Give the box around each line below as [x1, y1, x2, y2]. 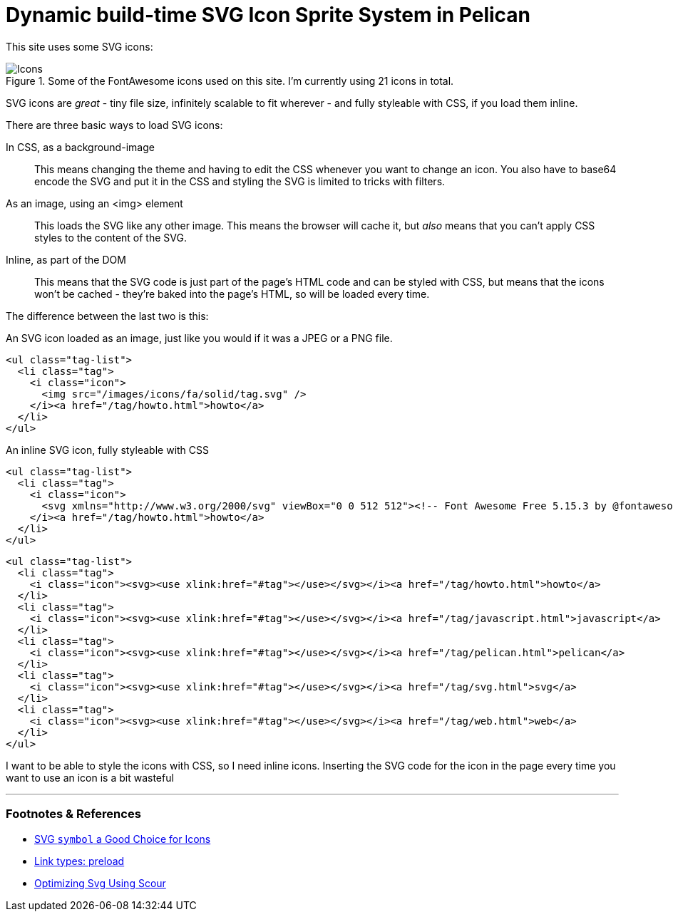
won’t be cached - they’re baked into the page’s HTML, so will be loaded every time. [34, 287, 430, 300]
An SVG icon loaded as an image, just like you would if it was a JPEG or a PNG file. [6, 331, 393, 344]
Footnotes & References [6, 807, 141, 822]
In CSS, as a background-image [6, 140, 155, 153]
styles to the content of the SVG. [34, 231, 187, 244]
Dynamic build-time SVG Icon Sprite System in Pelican [6, 3, 531, 27]
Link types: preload [34, 854, 125, 867]
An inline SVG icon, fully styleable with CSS [6, 443, 210, 456]
